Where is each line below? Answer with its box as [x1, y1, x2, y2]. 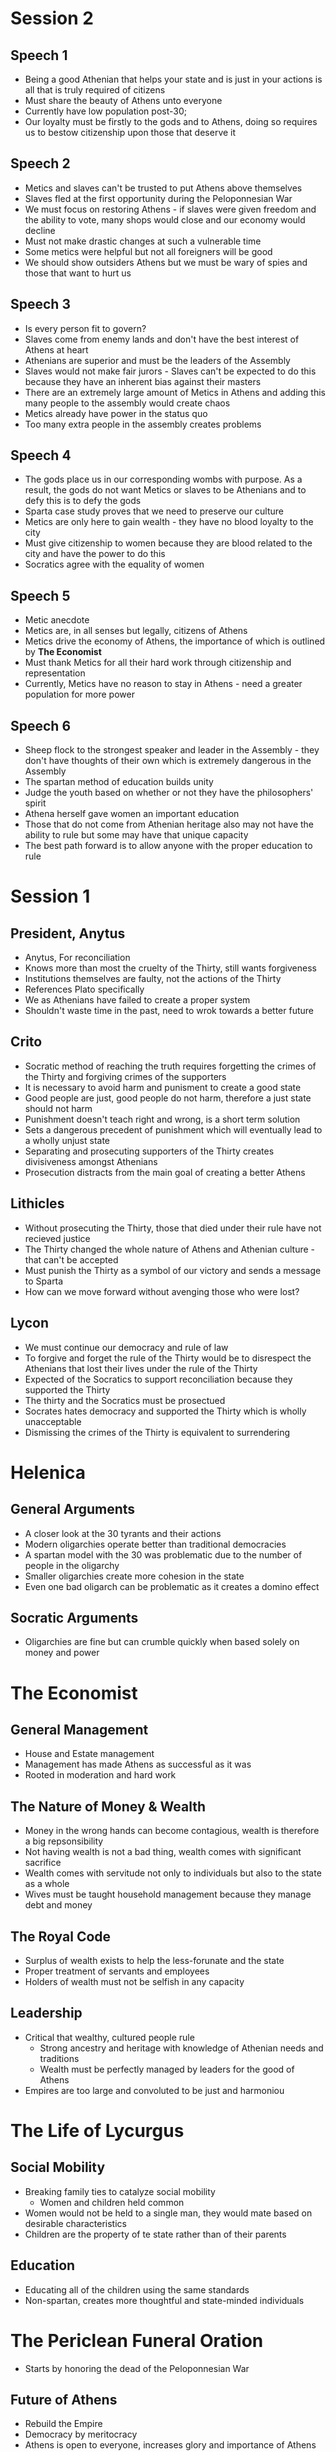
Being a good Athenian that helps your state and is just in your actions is [24, 73, 323, 85]
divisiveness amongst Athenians [24, 1155, 158, 1167]
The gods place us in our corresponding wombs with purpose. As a [24, 473, 303, 486]
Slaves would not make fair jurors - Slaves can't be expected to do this [24, 365, 317, 377]
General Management [10, 1721, 149, 1738]
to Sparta [24, 1275, 64, 1287]
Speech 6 [10, 717, 72, 734]
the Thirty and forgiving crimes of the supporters [24, 1070, 227, 1082]
